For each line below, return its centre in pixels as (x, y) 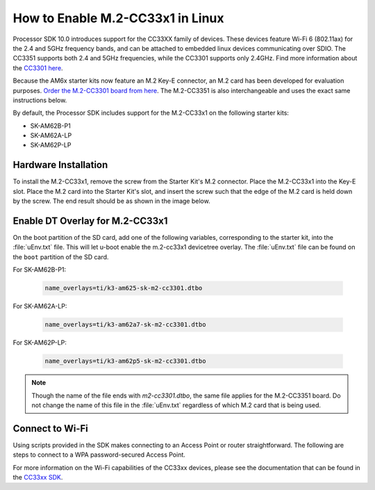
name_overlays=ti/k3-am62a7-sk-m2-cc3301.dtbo (125, 325)
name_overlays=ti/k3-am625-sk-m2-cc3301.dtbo (124, 288)
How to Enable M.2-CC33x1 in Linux (119, 18)
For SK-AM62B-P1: (39, 270)
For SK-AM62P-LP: (40, 343)
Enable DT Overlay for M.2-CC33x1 (90, 221)
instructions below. (40, 100)
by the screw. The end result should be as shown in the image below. (112, 201)
